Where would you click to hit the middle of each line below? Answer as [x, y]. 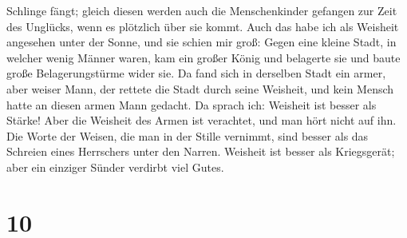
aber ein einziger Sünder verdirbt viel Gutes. [115, 167]
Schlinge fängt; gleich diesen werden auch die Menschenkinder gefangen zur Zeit [202, 10]
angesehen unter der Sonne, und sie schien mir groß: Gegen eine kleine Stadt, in [202, 42]
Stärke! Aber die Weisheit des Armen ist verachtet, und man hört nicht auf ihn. [202, 120]
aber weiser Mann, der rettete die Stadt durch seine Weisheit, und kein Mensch [200, 88]
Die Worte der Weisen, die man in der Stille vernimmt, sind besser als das [188, 135]
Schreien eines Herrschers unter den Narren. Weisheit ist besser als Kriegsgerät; [201, 151]
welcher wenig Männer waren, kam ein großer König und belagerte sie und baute [203, 57]
